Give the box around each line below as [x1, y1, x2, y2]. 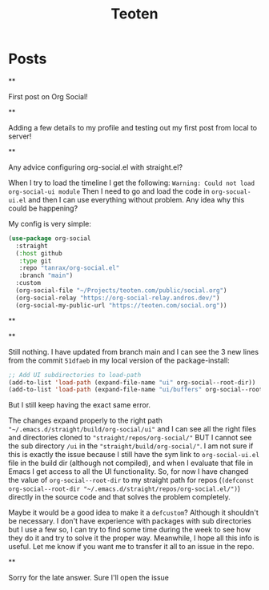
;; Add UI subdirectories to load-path [8, 371, 142, 379]
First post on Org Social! [8, 91, 88, 101]
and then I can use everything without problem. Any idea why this [27, 195, 245, 204]
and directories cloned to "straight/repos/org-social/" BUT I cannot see [8, 433, 252, 443]
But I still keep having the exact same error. [8, 400, 151, 410]
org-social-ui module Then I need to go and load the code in [8, 186, 210, 196]
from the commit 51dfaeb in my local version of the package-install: [8, 355, 230, 365]
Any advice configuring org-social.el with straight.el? [8, 162, 183, 172]
